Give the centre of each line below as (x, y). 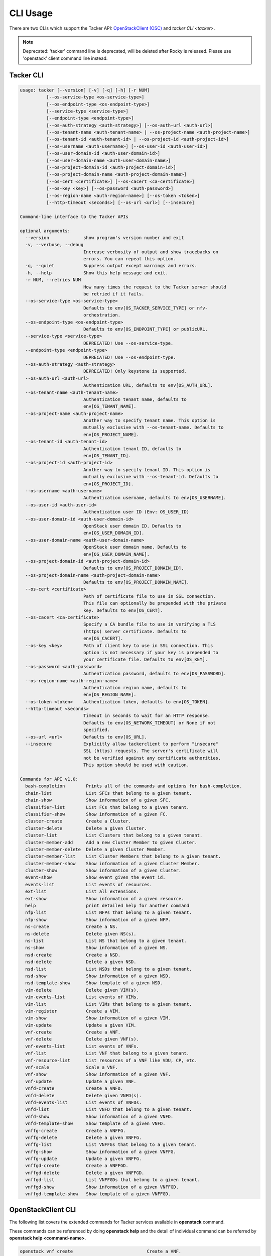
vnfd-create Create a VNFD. (74, 1088)
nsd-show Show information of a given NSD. (98, 976)
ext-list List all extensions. (82, 892)
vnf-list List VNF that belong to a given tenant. (107, 1053)
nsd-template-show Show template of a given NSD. (94, 983)
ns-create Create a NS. (72, 927)
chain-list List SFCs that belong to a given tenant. (109, 793)
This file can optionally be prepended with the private (155, 603)
